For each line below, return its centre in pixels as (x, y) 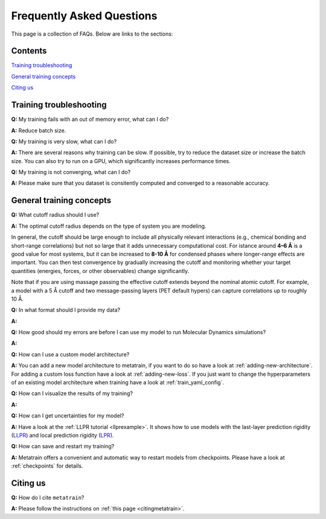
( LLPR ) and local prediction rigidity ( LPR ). (62, 435)
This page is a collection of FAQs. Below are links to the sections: (92, 34)
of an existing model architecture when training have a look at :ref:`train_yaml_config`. (118, 382)
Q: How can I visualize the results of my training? (72, 393)
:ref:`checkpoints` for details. (47, 466)
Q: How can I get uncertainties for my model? (68, 416)
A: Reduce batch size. (39, 131)
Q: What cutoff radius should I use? (55, 215)
